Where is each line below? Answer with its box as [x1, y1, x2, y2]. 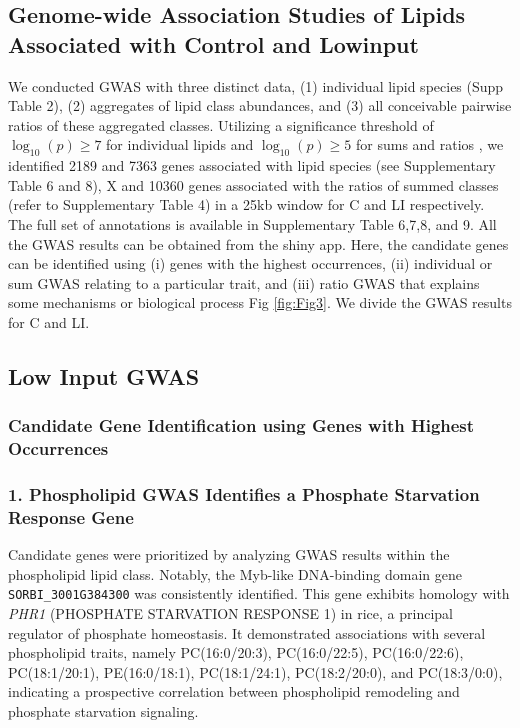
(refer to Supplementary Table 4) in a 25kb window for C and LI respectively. [8, 194, 485, 215]
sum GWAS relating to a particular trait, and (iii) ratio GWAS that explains [8, 272, 480, 293]
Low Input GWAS [8, 360, 200, 391]
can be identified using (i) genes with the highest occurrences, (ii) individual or [8, 253, 493, 274]
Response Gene [8, 504, 134, 529]
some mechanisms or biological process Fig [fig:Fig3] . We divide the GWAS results [8, 292, 512, 313]
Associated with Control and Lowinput [8, 28, 419, 59]
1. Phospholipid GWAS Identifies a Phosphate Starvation [8, 481, 480, 506]
